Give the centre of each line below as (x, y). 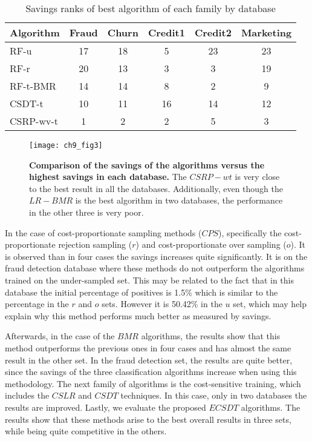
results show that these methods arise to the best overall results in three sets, (148, 419)
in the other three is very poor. (86, 212)
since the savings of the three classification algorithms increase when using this (151, 372)
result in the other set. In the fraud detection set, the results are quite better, (149, 360)
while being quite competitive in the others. (86, 431)
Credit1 (166, 32)
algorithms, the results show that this (211, 336)
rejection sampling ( (95, 244)
